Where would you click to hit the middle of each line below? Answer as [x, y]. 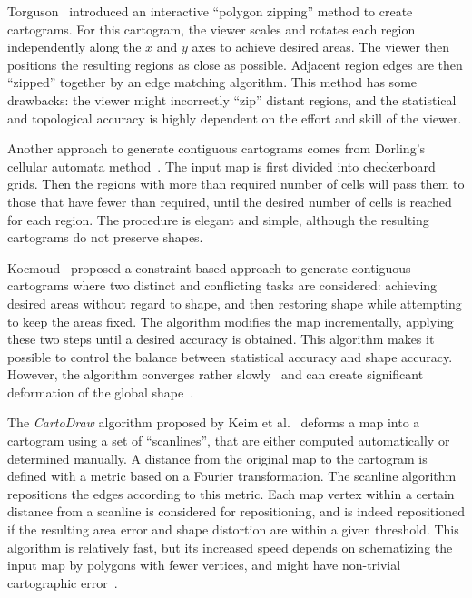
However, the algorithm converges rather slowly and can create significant [216, 374]
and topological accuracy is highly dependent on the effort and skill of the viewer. [235, 118]
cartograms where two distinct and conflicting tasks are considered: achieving [222, 285]
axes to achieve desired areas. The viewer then [320, 47]
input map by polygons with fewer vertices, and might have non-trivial [204, 565]
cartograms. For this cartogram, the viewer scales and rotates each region [211, 29]
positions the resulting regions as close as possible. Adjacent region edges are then [235, 64]
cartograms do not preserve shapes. [105, 237]
